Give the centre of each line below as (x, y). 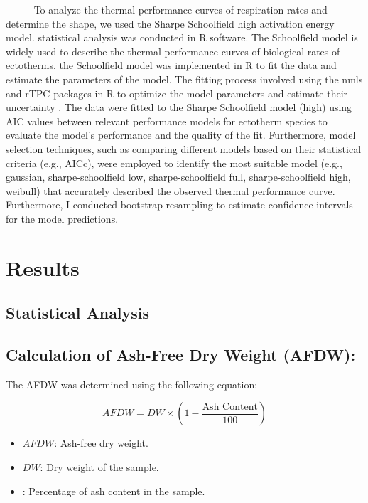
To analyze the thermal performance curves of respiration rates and (180, 9)
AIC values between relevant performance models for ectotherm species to (167, 121)
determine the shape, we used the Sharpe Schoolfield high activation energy (170, 23)
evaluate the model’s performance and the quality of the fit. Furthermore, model (181, 135)
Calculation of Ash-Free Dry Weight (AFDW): (181, 355)
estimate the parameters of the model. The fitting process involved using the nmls (184, 79)
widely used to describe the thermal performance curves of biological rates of (173, 51)
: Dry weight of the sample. (99, 467)
